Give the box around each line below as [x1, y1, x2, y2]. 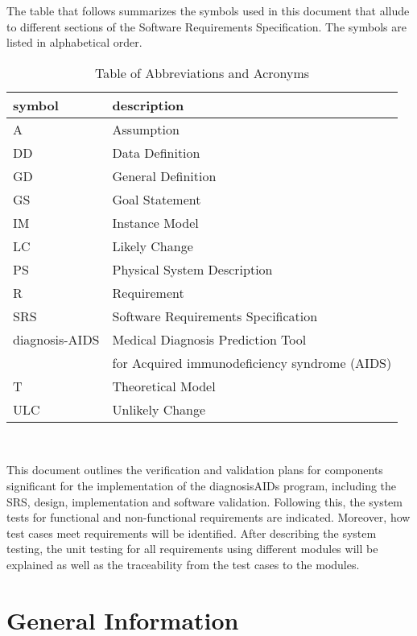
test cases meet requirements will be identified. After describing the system [6, 524, 377, 541]
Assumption [112, 119, 180, 138]
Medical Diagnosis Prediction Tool [112, 329, 307, 349]
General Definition [112, 166, 217, 185]
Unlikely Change [112, 399, 206, 419]
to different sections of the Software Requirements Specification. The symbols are [6, 18, 407, 35]
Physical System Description [112, 259, 273, 279]
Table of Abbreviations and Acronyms [95, 63, 310, 82]
